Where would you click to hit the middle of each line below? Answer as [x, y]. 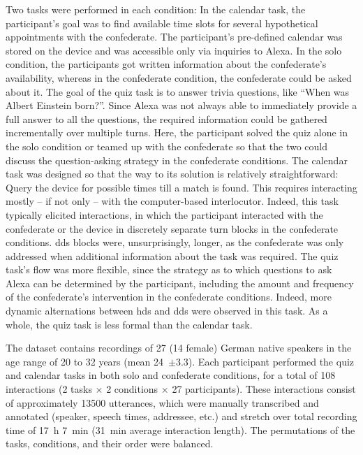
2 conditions [132, 389]
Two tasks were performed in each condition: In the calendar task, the [156, 9]
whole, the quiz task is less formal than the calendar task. [129, 324]
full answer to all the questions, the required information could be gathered [166, 118]
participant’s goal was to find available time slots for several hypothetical [162, 23]
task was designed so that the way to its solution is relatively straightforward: [172, 174]
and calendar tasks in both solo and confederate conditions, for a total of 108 [171, 375]
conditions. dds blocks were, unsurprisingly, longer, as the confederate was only [175, 242]
